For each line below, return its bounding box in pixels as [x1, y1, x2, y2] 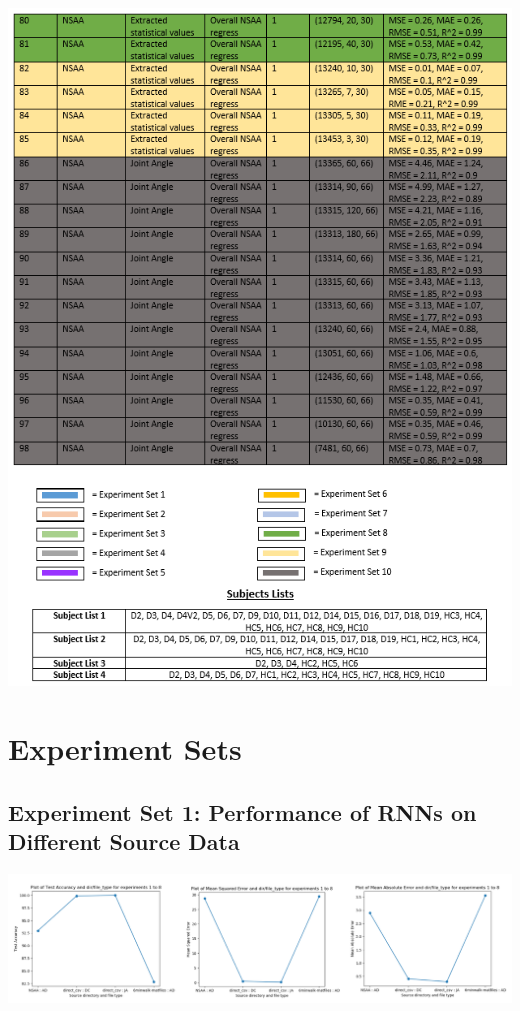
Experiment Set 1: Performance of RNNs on [8, 797, 477, 828]
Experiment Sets [8, 728, 242, 769]
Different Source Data [8, 826, 240, 857]
